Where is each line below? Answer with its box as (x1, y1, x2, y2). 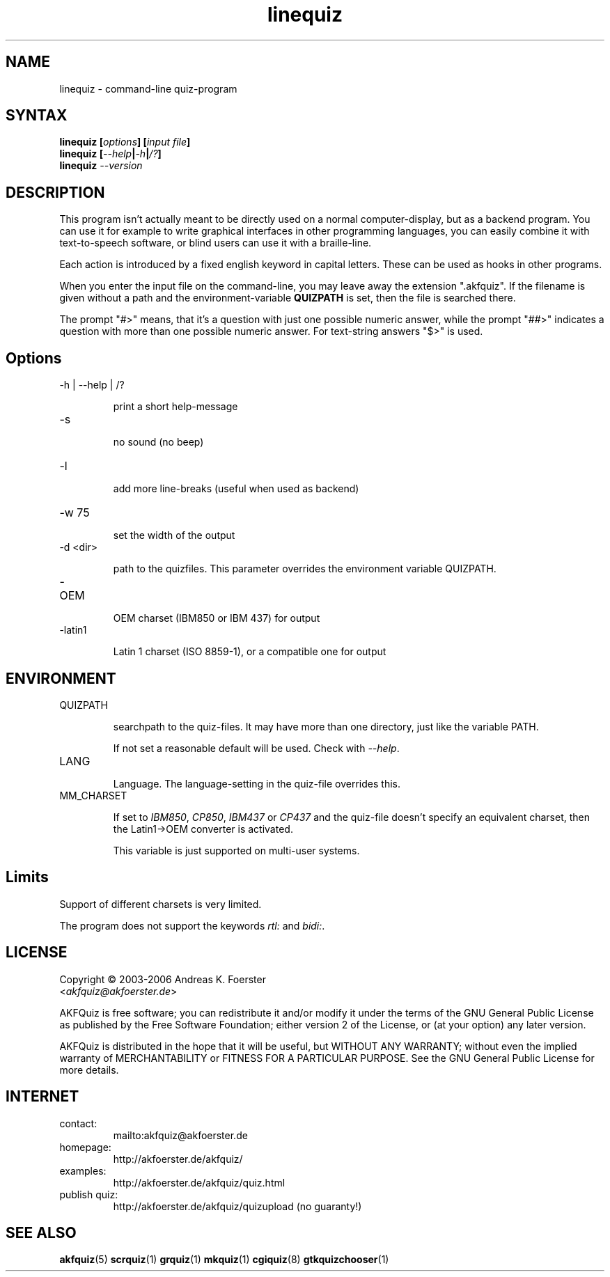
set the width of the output (113, 529, 235, 542)
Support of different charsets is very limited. (59, 898, 262, 910)
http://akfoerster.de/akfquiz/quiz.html (113, 1176, 286, 1189)
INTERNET (6, 1088, 79, 1106)
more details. (59, 1063, 119, 1076)
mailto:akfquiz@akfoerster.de (113, 1129, 248, 1141)
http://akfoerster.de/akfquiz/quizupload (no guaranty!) (113, 1200, 362, 1212)
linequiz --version (59, 159, 143, 172)
